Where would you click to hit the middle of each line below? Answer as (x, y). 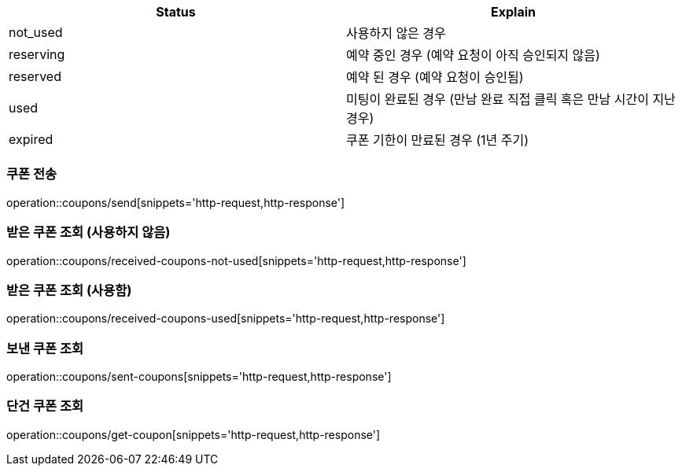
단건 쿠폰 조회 (45, 406)
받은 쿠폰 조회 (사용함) (69, 290)
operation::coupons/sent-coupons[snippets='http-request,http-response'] (199, 376)
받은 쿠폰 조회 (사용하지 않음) (88, 232)
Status (176, 12)
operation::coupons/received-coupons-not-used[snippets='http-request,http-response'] (236, 260)
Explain (513, 12)
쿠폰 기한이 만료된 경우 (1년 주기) (438, 140)
